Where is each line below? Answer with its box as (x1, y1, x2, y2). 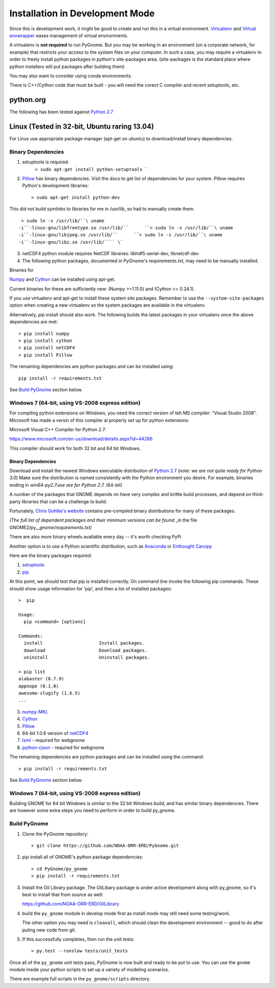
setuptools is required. (22, 159, 69, 165)
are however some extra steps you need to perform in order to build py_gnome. (9, 807, 176, 813)
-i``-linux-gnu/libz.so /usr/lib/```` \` (18, 239, 123, 245)
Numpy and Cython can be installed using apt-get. (9, 276, 116, 283)
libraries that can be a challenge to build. (21, 498, 107, 505)
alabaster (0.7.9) (18, 676, 65, 682)
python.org (9, 95, 46, 104)
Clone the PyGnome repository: (22, 831, 89, 837)
